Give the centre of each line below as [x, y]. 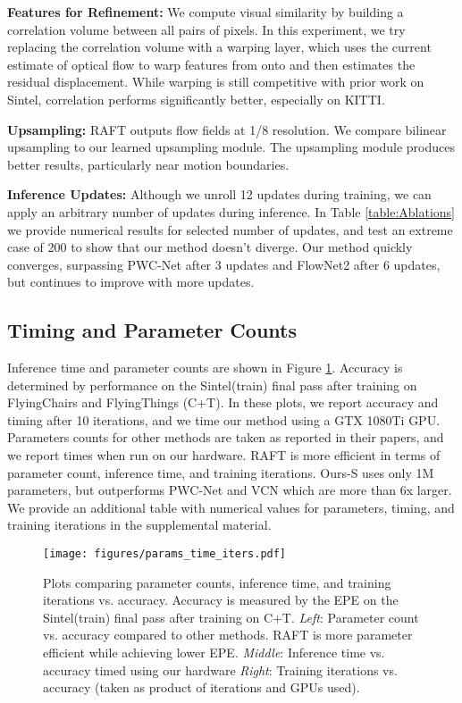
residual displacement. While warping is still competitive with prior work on [216, 82]
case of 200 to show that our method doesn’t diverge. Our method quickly [210, 247]
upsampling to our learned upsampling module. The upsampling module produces [231, 147]
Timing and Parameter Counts [152, 330]
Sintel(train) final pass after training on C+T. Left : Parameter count [231, 617]
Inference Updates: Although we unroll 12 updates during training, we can [219, 194]
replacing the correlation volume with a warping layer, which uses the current [219, 47]
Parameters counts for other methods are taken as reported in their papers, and [226, 437]
